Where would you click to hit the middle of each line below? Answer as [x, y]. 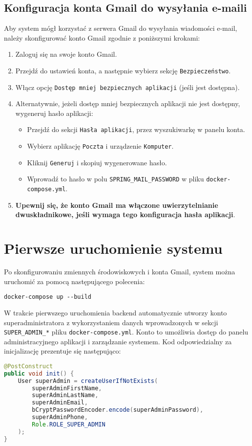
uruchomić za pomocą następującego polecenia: [74, 281]
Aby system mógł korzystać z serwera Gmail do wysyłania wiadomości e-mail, [121, 28]
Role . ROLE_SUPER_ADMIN [69, 424]
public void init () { [39, 373]
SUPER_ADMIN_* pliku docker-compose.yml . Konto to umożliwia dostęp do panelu [126, 332]
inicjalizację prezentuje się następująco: [63, 351]
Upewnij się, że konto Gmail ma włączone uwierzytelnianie [117, 205]
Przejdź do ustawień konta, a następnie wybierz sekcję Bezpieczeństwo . [123, 70]
